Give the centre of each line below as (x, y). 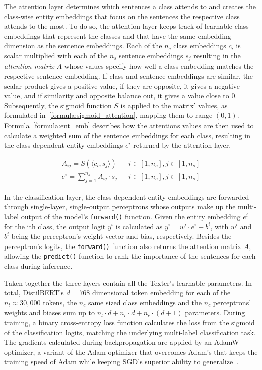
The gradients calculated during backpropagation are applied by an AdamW (122, 342)
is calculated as (139, 226)
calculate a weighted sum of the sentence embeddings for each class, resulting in (127, 135)
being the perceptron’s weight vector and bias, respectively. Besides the (121, 236)
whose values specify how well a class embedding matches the (159, 66)
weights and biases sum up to (49, 312)
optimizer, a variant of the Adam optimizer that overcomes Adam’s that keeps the (131, 352)
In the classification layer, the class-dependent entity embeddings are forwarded (127, 196)
